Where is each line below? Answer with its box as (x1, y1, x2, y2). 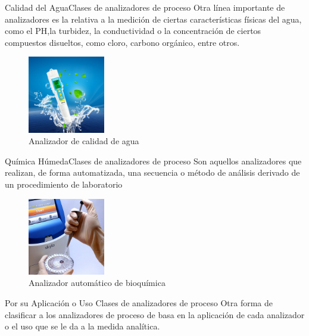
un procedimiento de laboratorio (5, 178, 123, 190)
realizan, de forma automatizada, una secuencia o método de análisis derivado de (5, 166, 300, 179)
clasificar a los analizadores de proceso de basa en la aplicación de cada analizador (5, 308, 305, 321)
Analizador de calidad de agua (29, 135, 139, 147)
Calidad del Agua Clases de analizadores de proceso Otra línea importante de (5, 1, 285, 13)
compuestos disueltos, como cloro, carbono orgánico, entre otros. (5, 36, 240, 48)
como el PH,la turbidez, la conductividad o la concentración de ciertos (5, 24, 261, 37)
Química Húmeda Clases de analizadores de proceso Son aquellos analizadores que (5, 154, 302, 167)
